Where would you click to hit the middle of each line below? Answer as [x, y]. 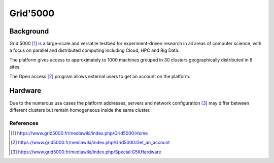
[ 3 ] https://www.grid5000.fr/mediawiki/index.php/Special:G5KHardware [86, 152]
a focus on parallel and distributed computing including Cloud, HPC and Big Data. [94, 50]
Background [29, 31]
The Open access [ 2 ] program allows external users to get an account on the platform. [100, 76]
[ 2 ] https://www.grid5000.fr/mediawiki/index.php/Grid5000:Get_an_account [90, 143]
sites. [15, 67]
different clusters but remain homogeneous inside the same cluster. [80, 110]
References [24, 123]
